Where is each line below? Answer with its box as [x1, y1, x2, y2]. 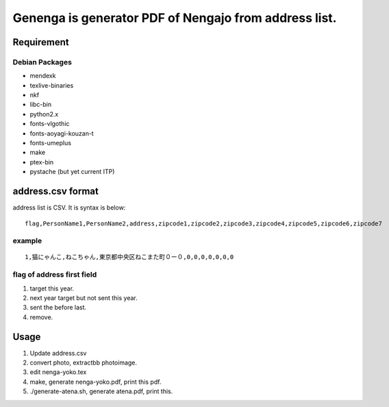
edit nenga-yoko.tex [29, 368, 87, 376]
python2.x [29, 110, 59, 118]
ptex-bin [29, 158, 54, 166]
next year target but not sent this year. [29, 294, 138, 301]
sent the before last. [29, 304, 87, 312]
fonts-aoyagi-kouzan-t [29, 129, 94, 137]
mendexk [29, 72, 56, 80]
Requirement [12, 36, 70, 48]
